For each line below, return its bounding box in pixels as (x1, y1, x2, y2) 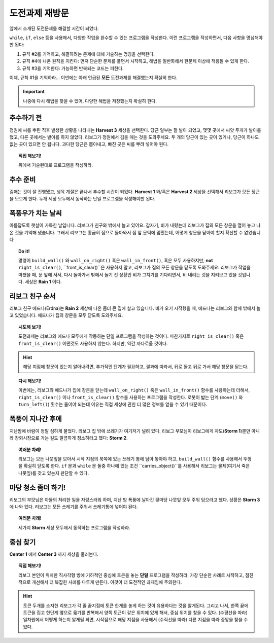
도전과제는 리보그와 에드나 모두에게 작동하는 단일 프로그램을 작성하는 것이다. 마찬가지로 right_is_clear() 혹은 (18, 333, 244, 339)
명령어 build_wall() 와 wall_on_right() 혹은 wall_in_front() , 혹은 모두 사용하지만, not (18, 257, 213, 263)
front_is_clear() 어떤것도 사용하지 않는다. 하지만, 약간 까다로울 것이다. (18, 340, 168, 346)
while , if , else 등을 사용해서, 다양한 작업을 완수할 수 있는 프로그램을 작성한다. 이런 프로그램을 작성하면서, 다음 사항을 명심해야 (9, 34, 263, 41)
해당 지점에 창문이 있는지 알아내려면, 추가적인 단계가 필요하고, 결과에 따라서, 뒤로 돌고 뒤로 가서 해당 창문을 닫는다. (23, 364, 249, 370)
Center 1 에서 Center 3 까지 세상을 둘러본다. (9, 551, 98, 557)
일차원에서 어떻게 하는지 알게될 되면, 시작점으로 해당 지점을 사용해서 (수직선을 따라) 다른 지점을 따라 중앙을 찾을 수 (23, 617, 248, 623)
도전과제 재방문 (9, 8, 69, 19)
